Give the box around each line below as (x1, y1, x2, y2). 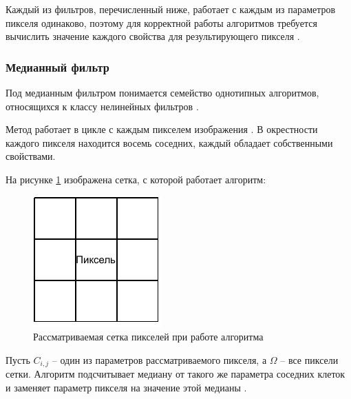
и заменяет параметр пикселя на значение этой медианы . (6, 380, 247, 394)
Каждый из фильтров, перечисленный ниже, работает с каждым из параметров (6, 2, 336, 16)
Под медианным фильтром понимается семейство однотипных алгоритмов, (6, 85, 319, 99)
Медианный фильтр (6, 58, 109, 75)
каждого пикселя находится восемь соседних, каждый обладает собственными (6, 135, 333, 150)
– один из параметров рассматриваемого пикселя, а (52, 352, 267, 367)
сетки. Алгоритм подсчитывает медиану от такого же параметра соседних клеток (6, 367, 345, 381)
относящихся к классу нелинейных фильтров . (6, 99, 199, 113)
